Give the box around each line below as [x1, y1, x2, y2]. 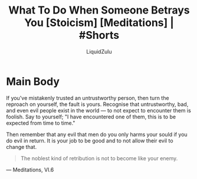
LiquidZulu [86, 48, 112, 55]
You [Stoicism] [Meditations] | [24, 16, 174, 29]
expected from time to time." [6, 119, 75, 127]
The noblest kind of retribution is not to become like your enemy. [20, 154, 178, 162]
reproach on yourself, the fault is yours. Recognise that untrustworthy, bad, [6, 101, 189, 108]
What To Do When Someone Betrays [8, 4, 190, 17]
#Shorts [78, 29, 120, 42]
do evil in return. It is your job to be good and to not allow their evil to [6, 137, 173, 144]
